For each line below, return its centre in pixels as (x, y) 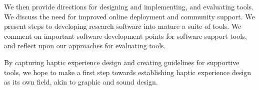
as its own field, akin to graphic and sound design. (81, 82)
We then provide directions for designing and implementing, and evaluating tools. (129, 6)
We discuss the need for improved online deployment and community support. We (129, 16)
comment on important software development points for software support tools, (125, 36)
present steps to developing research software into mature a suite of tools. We (123, 26)
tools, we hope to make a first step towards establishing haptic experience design (128, 72)
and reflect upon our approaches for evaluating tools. (85, 45)
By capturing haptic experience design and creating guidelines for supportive (122, 62)
